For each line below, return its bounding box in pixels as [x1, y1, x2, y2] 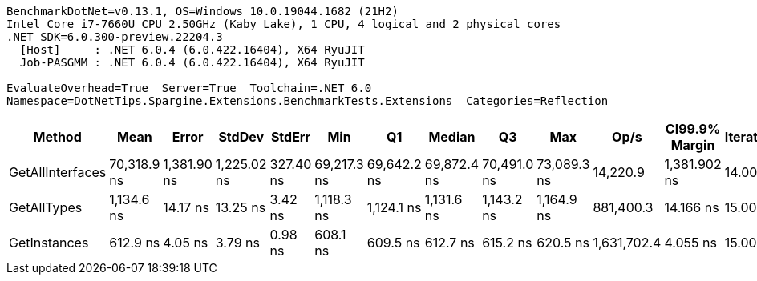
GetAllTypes [9, 199, 83, 215]
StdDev [218, 129, 265, 145]
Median [428, 129, 476, 145]
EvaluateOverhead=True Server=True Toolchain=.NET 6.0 [6, 82, 372, 94]
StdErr [270, 129, 311, 145]
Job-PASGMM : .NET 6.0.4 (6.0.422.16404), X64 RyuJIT [19, 56, 365, 69]
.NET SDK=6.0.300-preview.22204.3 [6, 30, 223, 43]
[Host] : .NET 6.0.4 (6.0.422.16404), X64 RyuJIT [19, 43, 365, 56]
